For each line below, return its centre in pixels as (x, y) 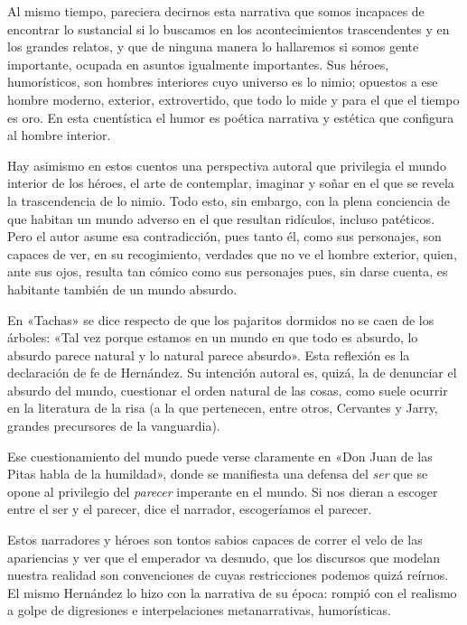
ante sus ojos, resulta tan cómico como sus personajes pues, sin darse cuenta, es (228, 271)
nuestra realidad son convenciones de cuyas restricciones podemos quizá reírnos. (228, 575)
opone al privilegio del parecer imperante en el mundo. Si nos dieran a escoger (223, 491)
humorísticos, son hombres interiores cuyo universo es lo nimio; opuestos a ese (223, 82)
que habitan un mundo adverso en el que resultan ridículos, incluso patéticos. (221, 218)
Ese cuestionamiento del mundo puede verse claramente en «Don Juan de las (220, 456)
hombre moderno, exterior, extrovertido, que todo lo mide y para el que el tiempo (233, 99)
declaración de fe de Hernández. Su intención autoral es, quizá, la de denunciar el (232, 373)
